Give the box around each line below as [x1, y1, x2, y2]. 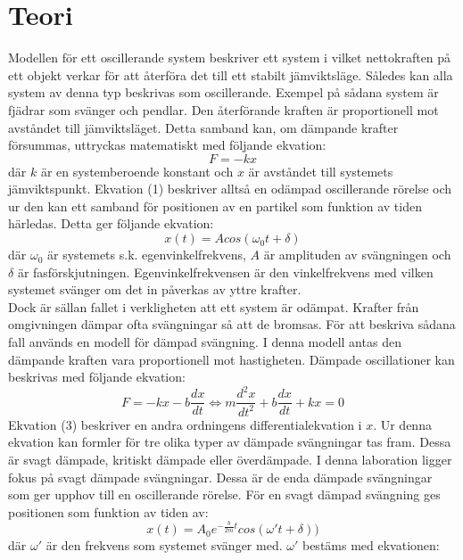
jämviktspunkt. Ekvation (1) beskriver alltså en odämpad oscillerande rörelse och [8, 179, 452, 198]
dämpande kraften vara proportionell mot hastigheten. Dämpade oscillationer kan [8, 350, 455, 368]
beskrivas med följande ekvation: [8, 367, 186, 386]
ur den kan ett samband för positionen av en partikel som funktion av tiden [8, 196, 422, 215]
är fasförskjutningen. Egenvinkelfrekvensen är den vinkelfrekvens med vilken [17, 262, 434, 281]
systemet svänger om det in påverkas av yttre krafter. [8, 280, 302, 299]
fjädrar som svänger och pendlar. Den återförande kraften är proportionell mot [8, 100, 439, 119]
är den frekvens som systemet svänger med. [45, 536, 283, 555]
